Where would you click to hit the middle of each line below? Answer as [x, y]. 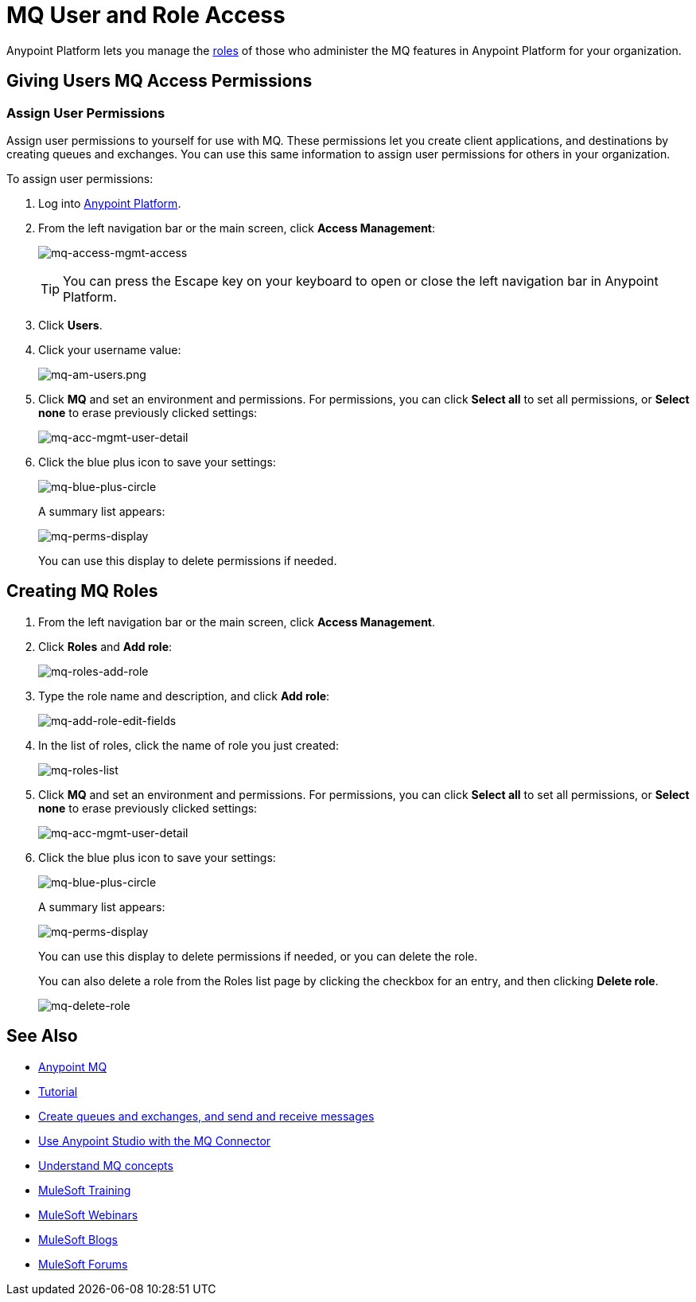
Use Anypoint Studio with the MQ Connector [155, 1140]
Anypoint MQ [73, 1066]
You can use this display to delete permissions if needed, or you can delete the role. [258, 956]
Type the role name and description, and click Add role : [184, 696]
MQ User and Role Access [146, 15]
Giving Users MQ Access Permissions [159, 81]
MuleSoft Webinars [88, 1214]
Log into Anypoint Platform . [110, 203]
